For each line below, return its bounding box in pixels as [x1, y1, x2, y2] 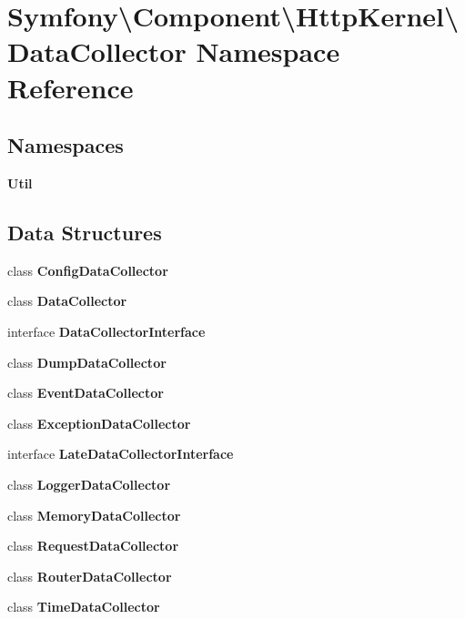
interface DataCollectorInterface [7, 321, 206, 340]
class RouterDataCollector [7, 566, 172, 585]
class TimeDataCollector [7, 597, 160, 616]
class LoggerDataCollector [7, 474, 171, 493]
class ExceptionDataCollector [7, 413, 191, 432]
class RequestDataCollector [7, 536, 179, 555]
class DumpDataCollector [7, 352, 167, 371]
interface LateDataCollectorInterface [7, 444, 234, 463]
